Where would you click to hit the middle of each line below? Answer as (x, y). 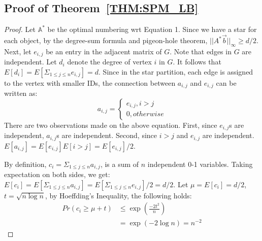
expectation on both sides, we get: (57, 174)
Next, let (18, 51)
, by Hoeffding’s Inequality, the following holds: (118, 195)
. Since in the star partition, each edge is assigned (176, 71)
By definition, (25, 164)
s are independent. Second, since (107, 135)
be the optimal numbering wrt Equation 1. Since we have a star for (152, 29)
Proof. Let (20, 29)
